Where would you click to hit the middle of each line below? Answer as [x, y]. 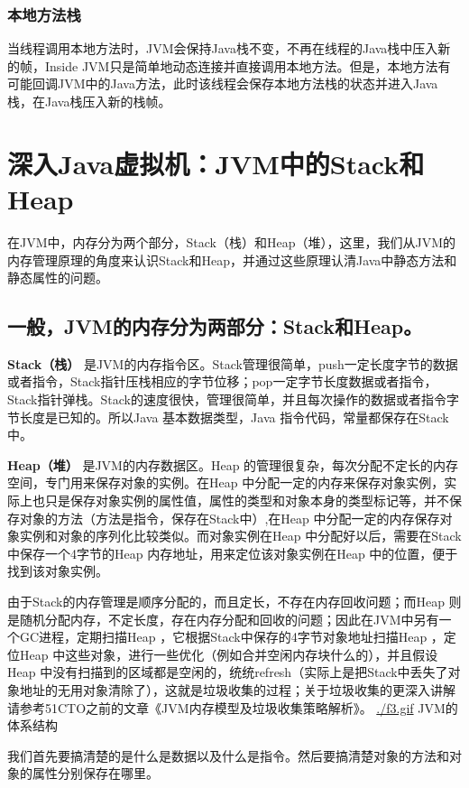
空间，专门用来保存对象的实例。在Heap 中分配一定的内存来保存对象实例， [226, 482]
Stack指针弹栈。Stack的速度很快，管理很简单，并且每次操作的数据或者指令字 [233, 399]
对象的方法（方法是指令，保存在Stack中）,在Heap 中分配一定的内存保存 [230, 518]
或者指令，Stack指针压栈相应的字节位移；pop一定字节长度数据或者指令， [222, 381]
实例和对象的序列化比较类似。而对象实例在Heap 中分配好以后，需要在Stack [240, 536]
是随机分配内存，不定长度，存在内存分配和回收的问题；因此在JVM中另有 [223, 619]
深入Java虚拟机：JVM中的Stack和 [216, 163]
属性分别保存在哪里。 [95, 773]
